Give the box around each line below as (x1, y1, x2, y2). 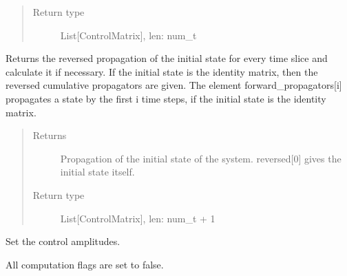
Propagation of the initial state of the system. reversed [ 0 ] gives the (60, 151, 341, 165)
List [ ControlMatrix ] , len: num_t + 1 (60, 211, 215, 225)
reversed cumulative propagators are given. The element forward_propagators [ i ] (6, 78, 342, 92)
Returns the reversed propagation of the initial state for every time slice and (6, 51, 328, 65)
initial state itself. (60, 164, 135, 179)
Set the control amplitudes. (6, 234, 120, 248)
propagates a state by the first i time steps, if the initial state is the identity (6, 91, 326, 105)
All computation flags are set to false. (6, 257, 164, 271)
